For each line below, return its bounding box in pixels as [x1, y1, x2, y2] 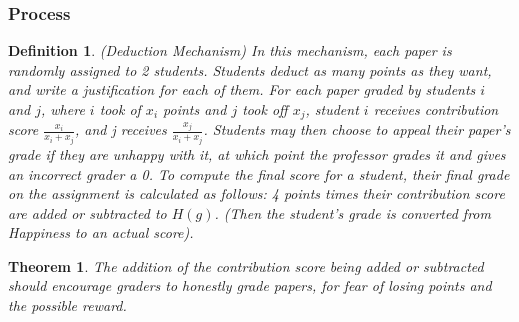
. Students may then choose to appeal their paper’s [203, 119, 511, 140]
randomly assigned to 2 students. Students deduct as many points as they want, [8, 59, 492, 80]
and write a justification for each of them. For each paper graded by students [8, 79, 476, 100]
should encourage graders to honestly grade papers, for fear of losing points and [8, 275, 492, 296]
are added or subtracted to [8, 202, 167, 223]
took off [242, 99, 288, 119]
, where [40, 99, 85, 119]
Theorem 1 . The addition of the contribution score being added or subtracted [8, 255, 484, 276]
